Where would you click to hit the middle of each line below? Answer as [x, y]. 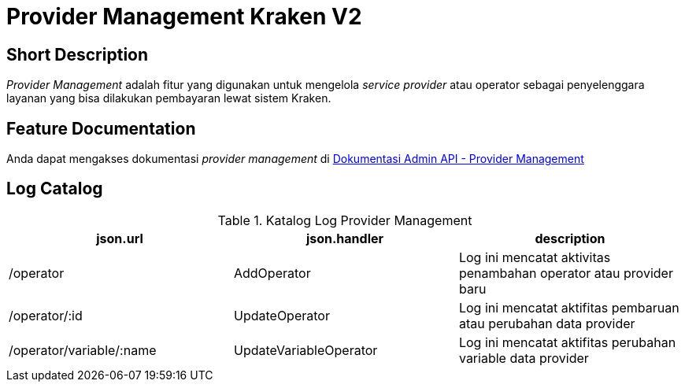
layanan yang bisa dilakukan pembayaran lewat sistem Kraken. [169, 98]
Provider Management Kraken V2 [184, 17]
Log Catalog [55, 189]
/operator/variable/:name [83, 350]
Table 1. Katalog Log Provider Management [345, 220]
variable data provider [524, 358]
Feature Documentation [101, 128]
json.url [120, 238]
